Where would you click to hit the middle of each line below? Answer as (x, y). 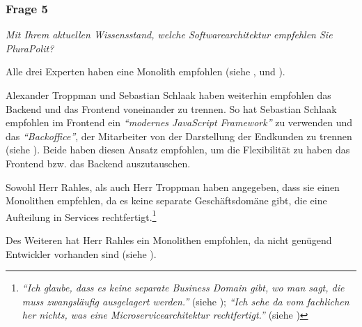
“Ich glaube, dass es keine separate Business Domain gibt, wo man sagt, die (183, 288)
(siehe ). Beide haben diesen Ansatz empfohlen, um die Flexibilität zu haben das (178, 150)
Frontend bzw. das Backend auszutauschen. (98, 163)
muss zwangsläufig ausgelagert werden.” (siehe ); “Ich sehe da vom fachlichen (186, 301)
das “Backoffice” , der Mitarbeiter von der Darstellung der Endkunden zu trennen (179, 136)
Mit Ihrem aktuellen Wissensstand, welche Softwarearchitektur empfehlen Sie (169, 35)
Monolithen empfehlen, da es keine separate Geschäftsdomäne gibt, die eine (166, 200)
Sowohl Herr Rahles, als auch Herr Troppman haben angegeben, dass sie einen (173, 187)
